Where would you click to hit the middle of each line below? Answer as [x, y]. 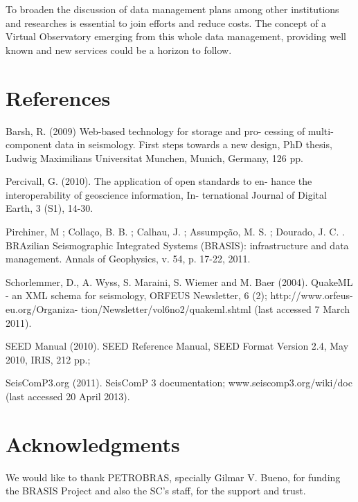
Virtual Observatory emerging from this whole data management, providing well [176, 36]
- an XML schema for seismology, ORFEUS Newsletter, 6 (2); [136, 295]
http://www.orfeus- [312, 295]
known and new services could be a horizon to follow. [119, 50]
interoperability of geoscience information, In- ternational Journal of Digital [166, 194]
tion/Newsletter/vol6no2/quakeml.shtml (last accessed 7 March [215, 309]
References [58, 97]
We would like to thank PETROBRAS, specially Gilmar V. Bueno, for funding [173, 477]
